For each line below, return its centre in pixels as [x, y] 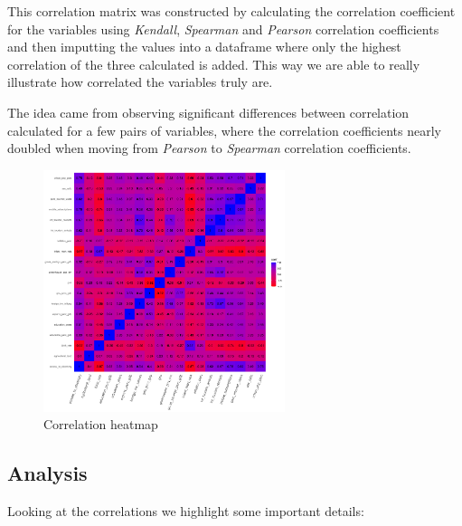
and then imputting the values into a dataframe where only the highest [204, 47]
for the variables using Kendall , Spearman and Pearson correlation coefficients [223, 29]
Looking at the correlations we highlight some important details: [186, 511]
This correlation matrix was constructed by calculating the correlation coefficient [231, 11]
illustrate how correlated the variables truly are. [140, 82]
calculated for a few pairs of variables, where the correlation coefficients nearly [224, 130]
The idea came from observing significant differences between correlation [208, 112]
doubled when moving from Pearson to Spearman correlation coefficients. [209, 148]
